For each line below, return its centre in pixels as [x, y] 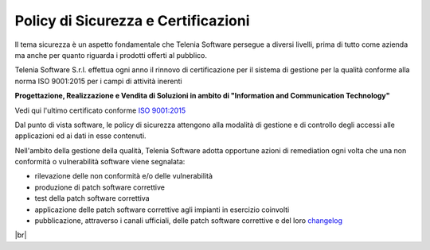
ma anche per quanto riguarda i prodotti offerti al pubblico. [111, 55]
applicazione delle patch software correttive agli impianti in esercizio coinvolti [162, 210]
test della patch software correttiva [92, 198]
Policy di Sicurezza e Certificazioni [132, 21]
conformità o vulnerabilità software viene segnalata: [100, 162]
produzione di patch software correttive [100, 187]
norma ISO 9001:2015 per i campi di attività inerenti [98, 81]
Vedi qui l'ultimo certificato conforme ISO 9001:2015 [100, 110]
